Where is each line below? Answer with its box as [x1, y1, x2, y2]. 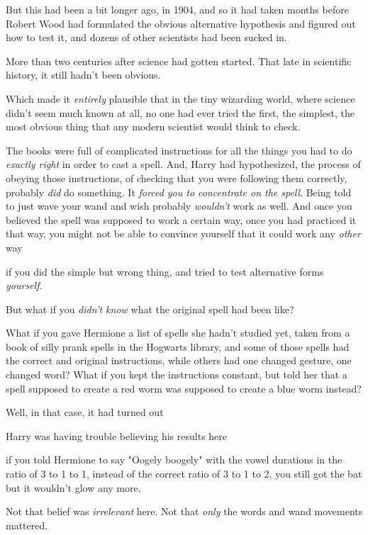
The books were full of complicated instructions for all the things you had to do [6, 142, 352, 157]
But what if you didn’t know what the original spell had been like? [6, 301, 294, 316]
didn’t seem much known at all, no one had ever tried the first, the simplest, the [6, 105, 355, 120]
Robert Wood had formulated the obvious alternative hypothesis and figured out [6, 16, 356, 30]
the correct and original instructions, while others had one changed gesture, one [6, 353, 352, 368]
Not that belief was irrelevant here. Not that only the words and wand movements [6, 504, 363, 519]
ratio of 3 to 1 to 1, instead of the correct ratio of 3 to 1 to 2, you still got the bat [6, 466, 362, 481]
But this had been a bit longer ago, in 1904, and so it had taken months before [6, 2, 349, 16]
